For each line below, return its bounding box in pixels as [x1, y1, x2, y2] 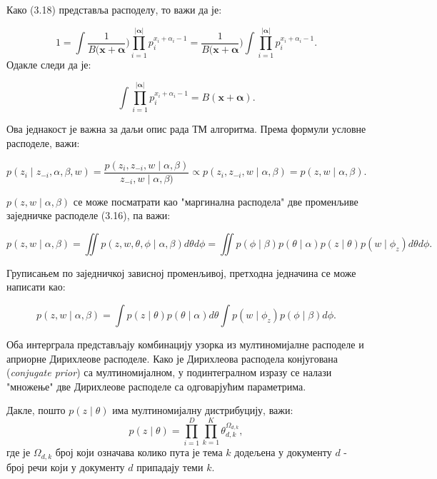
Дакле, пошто [6, 403, 66, 418]
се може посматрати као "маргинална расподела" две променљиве [73, 193, 358, 208]
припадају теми [136, 459, 204, 474]
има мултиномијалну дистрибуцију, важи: [112, 403, 293, 418]
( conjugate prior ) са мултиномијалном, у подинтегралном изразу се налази [6, 365, 332, 380]
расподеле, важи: [6, 136, 80, 151]
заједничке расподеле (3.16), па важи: [6, 208, 171, 223]
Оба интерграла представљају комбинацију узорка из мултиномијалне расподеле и [6, 337, 364, 352]
